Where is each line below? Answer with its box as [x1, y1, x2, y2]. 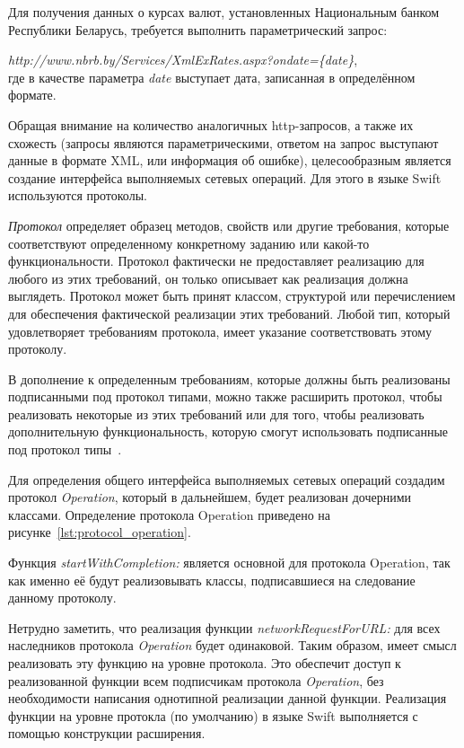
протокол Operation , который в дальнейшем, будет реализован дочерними [8, 488, 412, 506]
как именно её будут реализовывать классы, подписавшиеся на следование [8, 570, 416, 589]
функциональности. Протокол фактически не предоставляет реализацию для [8, 251, 425, 270]
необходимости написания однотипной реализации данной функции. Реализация [8, 689, 447, 708]
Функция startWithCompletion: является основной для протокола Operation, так [8, 553, 451, 572]
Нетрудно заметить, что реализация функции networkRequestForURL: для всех [8, 618, 441, 637]
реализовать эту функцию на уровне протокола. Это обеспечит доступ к [8, 654, 401, 672]
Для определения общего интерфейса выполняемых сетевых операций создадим [8, 470, 445, 488]
